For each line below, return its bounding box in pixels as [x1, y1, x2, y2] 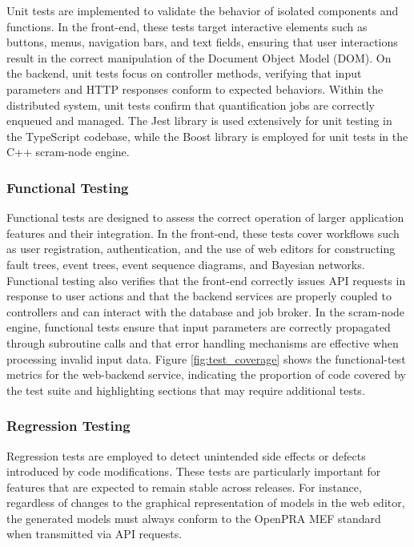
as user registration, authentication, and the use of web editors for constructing [6, 240, 396, 257]
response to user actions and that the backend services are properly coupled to [6, 288, 392, 304]
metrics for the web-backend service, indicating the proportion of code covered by [6, 366, 406, 383]
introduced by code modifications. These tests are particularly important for [6, 463, 381, 480]
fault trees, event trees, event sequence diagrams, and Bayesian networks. [6, 255, 365, 272]
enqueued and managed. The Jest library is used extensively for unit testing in [6, 112, 392, 129]
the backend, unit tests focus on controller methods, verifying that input [6, 65, 362, 82]
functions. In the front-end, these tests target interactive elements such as [6, 18, 368, 34]
